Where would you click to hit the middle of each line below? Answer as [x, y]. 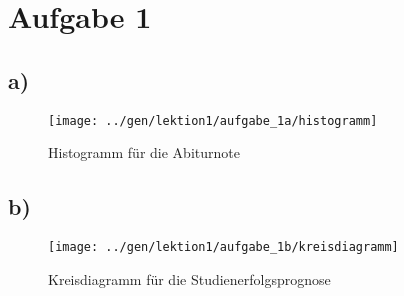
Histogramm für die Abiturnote [144, 152]
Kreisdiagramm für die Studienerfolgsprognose [189, 278]
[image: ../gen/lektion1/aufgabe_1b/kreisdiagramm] [223, 247]
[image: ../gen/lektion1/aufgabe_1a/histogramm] [213, 120]
